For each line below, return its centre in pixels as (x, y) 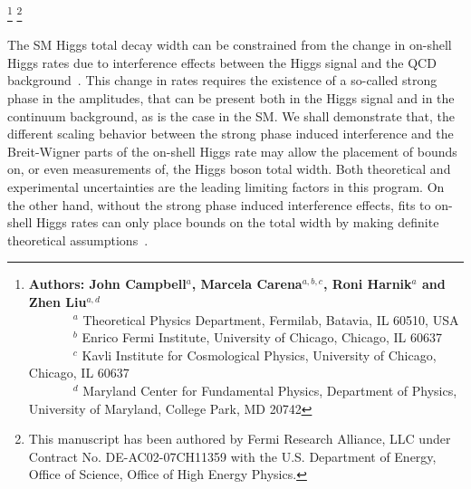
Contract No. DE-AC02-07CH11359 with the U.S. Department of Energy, (232, 456)
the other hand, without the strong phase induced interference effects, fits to (219, 204)
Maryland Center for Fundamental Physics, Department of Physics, (270, 390)
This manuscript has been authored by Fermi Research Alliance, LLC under (240, 439)
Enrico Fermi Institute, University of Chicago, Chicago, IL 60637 (262, 337)
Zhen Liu (58, 301)
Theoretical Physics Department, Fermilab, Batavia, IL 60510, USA (271, 319)
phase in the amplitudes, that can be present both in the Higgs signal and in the (231, 98)
